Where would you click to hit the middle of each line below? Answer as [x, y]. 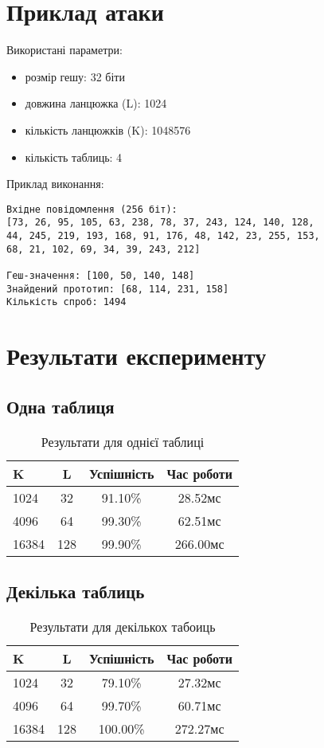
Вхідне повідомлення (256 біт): [92, 209]
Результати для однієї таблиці [123, 441]
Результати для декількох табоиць [123, 626]
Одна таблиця [61, 406]
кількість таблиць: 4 [74, 157]
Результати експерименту [137, 356]
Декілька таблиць [76, 591]
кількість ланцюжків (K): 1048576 [108, 129]
